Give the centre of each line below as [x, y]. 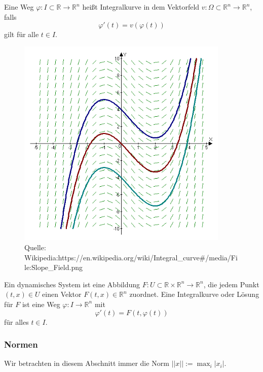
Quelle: [35, 247]
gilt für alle [22, 34]
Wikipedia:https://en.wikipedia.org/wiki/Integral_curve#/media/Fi [131, 257]
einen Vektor [62, 294]
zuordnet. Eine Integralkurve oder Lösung [194, 294]
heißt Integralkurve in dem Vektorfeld [141, 7]
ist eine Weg [41, 304]
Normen [21, 344]
